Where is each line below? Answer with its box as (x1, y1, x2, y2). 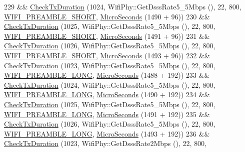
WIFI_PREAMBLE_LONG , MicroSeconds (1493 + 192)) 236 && (4, 128, 210, 139)
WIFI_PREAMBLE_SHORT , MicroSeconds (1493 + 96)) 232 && (4, 50, 210, 60)
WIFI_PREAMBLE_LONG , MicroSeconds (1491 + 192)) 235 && (4, 109, 210, 119)
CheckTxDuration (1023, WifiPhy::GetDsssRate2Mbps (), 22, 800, (4, 138, 206, 149)
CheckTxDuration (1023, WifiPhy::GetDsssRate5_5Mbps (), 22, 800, (4, 60, 215, 70)
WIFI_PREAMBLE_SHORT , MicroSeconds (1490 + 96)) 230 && (4, 11, 210, 21)
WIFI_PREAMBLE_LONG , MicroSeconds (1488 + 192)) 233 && (4, 70, 210, 80)
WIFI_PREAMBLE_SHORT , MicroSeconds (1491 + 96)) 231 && (4, 30, 210, 41)
